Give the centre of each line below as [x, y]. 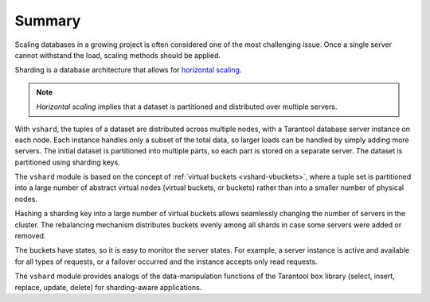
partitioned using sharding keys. [68, 162]
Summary [48, 21]
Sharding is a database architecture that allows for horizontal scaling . [128, 70]
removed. [30, 236]
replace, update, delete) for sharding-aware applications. [108, 287]
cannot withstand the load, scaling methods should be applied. [118, 55]
